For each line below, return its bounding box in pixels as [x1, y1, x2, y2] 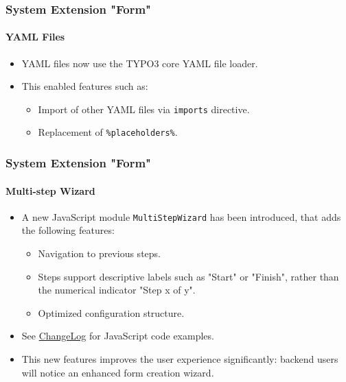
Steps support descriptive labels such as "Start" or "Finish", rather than [38, 269, 339, 283]
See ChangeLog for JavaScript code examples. [21, 329, 214, 343]
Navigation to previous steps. [38, 246, 161, 261]
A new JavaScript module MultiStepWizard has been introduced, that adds [21, 209, 341, 224]
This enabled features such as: [21, 79, 148, 93]
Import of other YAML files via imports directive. [38, 102, 250, 116]
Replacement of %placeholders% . [38, 125, 178, 139]
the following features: [21, 223, 115, 237]
